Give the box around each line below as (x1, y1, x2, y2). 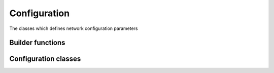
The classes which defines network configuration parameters (9, 25, 138, 31)
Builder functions (9, 39, 65, 47)
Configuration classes (9, 55, 81, 63)
